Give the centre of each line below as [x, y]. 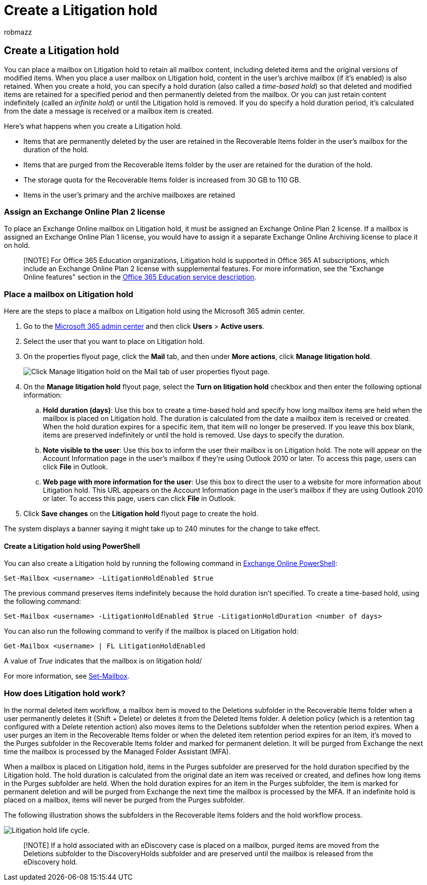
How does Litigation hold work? [65, 693]
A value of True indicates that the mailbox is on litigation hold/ [103, 661]
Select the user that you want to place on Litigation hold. [114, 342]
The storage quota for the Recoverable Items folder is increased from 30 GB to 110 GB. [162, 180]
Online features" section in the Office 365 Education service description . [140, 277]
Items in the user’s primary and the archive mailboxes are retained [129, 195]
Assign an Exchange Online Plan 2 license [85, 211]
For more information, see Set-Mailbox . [67, 676]
